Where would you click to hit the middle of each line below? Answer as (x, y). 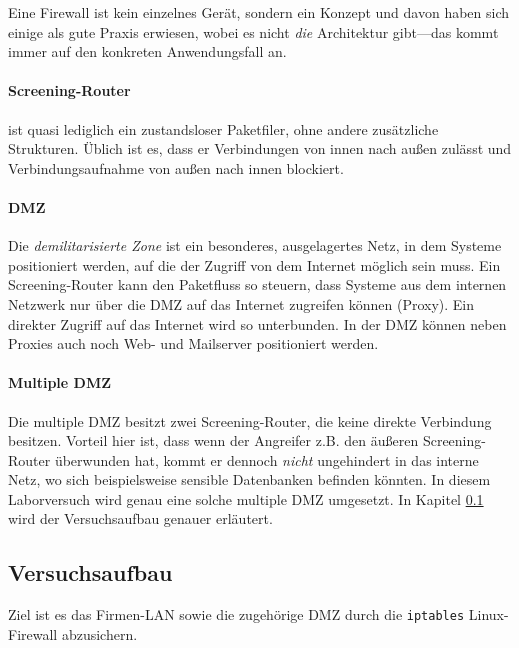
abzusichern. (99, 633)
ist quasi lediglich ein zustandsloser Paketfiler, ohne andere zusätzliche (223, 128)
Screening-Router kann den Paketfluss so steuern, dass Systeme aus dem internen (257, 284)
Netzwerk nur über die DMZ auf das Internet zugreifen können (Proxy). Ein (241, 303)
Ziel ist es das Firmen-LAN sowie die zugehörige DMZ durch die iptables (236, 614)
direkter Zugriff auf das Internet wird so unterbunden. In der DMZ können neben (257, 323)
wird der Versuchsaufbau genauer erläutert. (140, 518)
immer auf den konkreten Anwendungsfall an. (147, 51)
